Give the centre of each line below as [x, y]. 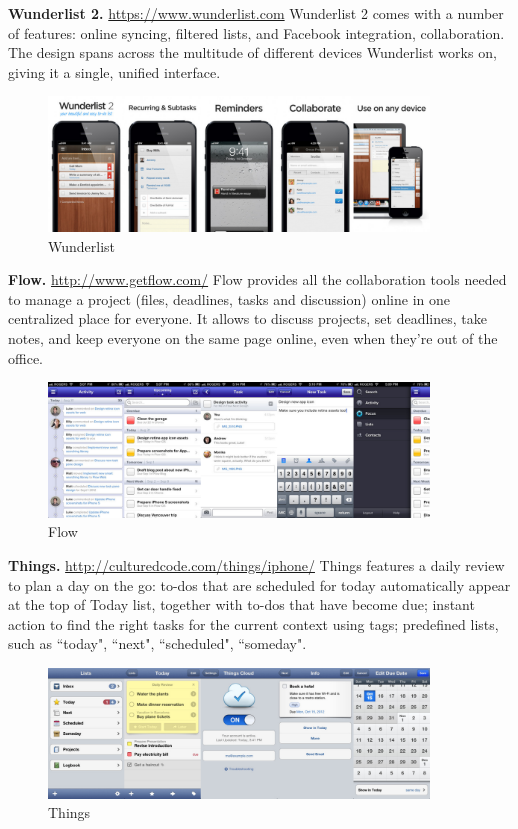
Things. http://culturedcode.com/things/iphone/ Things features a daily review [256, 565]
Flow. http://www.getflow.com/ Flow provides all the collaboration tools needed [257, 279]
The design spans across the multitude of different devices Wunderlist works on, [252, 52]
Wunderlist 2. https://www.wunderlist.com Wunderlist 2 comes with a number [256, 13]
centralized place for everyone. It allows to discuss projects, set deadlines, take [247, 318]
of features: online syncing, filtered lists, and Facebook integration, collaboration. [256, 32]
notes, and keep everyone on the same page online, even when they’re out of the [253, 337]
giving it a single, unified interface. [114, 71]
